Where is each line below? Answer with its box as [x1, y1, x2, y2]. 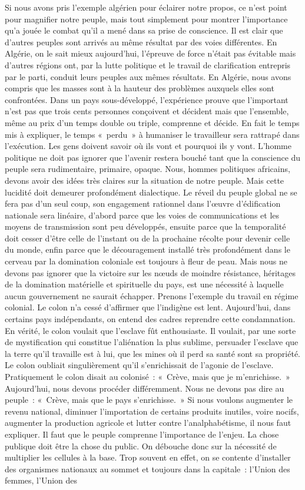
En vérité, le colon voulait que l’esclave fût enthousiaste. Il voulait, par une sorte [5, 324, 296, 336]
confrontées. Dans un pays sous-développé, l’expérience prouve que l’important [5, 93, 289, 105]
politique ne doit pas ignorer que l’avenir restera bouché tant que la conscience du [5, 151, 301, 163]
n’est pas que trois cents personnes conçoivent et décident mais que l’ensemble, [5, 105, 289, 117]
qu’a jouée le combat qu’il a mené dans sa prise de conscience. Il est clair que [5, 24, 283, 37]
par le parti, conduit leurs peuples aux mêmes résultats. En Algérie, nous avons [5, 70, 291, 82]
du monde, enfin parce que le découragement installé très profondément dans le [5, 243, 290, 256]
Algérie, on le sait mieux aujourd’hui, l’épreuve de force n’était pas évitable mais [5, 47, 296, 59]
